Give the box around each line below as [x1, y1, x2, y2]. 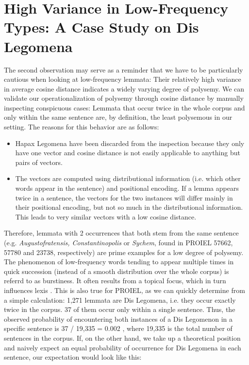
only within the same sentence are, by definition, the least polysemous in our [4, 112, 232, 122]
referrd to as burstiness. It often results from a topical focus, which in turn [4, 275, 226, 286]
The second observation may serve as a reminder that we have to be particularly [4, 64, 243, 74]
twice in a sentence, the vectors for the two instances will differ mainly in [15, 192, 233, 202]
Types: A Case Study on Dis [4, 17, 199, 37]
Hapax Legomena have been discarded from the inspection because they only [15, 138, 245, 148]
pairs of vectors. [15, 157, 63, 167]
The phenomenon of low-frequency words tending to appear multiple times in [4, 256, 234, 267]
